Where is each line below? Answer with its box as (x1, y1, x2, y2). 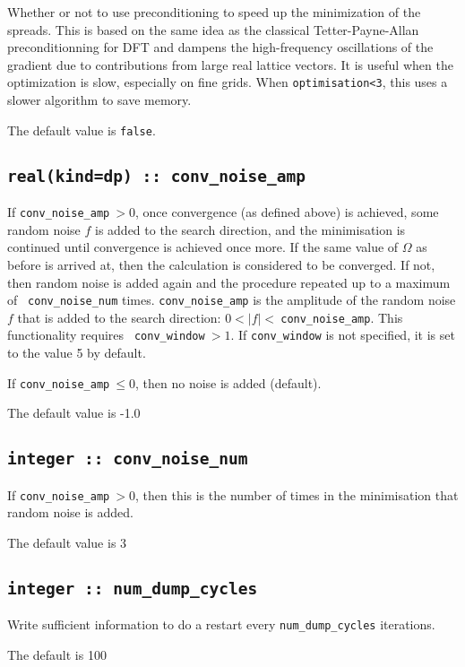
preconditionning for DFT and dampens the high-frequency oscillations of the (7, 38, 434, 56)
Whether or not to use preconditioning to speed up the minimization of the (7, 3, 421, 21)
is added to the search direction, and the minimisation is (94, 220, 406, 238)
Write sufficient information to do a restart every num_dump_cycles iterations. (7, 615, 435, 634)
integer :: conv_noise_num (7, 449, 248, 469)
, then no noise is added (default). (134, 373, 322, 392)
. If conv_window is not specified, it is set (230, 325, 455, 344)
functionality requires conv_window (7, 325, 205, 344)
